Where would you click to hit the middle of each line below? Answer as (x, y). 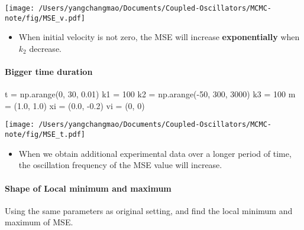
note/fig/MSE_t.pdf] (45, 135)
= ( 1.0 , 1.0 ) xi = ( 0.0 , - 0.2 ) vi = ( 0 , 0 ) (75, 105)
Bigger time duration (49, 72)
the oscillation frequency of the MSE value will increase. (120, 165)
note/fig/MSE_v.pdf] (45, 18)
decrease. (45, 48)
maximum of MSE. (39, 222)
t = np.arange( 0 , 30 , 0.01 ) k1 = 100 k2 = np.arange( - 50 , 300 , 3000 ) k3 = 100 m (150, 94)
